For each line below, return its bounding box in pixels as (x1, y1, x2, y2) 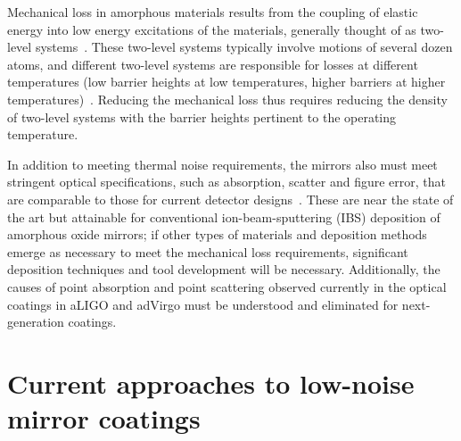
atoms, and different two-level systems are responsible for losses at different (7, 54, 418, 73)
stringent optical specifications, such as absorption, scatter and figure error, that (7, 172, 446, 191)
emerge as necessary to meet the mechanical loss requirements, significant (7, 242, 408, 261)
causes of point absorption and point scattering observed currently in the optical (7, 277, 447, 295)
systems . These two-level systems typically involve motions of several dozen (35, 37, 453, 56)
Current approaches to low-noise (7, 364, 415, 401)
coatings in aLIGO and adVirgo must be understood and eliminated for (7, 295, 399, 313)
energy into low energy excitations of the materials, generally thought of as (7, 20, 416, 38)
